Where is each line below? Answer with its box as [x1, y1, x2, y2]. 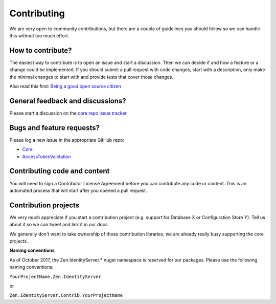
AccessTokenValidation [22, 154, 71, 160]
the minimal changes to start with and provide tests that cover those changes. [9, 74, 174, 80]
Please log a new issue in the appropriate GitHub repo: [9, 137, 125, 143]
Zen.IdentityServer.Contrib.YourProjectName [9, 292, 123, 298]
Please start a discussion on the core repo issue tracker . [9, 110, 128, 116]
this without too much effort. [9, 32, 70, 38]
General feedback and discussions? [9, 96, 126, 105]
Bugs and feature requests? [9, 123, 100, 132]
